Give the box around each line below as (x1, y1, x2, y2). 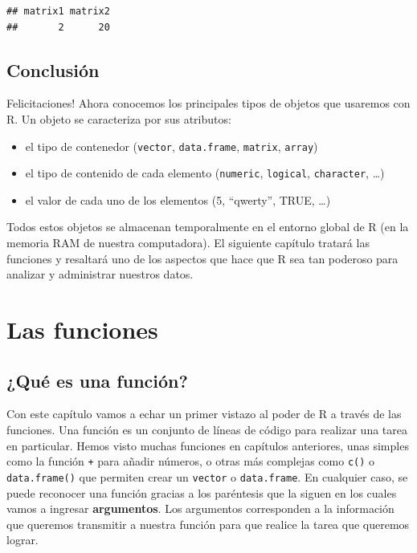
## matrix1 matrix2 (6, 6, 110, 17)
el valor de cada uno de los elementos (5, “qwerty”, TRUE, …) (25, 191, 331, 208)
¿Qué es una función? (6, 368, 188, 392)
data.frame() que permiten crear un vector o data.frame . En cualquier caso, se (6, 468, 408, 485)
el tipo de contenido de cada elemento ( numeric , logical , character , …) (25, 165, 385, 181)
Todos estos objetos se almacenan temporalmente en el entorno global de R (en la (6, 218, 409, 235)
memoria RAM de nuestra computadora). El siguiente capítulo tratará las (6, 234, 370, 251)
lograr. (6, 531, 39, 548)
